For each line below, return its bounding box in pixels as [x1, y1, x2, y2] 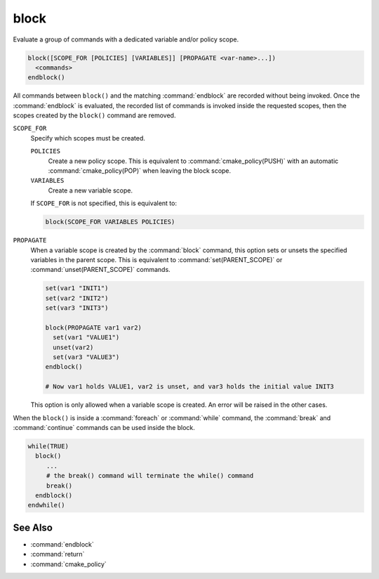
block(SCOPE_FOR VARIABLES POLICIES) [45, 218, 175, 226]
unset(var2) [53, 343, 94, 351]
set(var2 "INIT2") [45, 294, 109, 302]
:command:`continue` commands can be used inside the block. [13, 424, 196, 431]
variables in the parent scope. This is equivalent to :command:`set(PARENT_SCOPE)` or [30, 255, 283, 264]
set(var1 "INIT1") [45, 285, 109, 292]
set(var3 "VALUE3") [53, 353, 120, 361]
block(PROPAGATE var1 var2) [45, 323, 142, 332]
